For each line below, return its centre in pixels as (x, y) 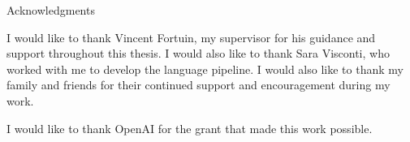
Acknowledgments (51, 10)
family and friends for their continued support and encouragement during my (199, 85)
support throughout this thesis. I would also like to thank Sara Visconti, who (198, 53)
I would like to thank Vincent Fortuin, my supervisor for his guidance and (191, 37)
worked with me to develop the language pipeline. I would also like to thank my (205, 69)
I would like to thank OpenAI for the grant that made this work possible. (190, 128)
